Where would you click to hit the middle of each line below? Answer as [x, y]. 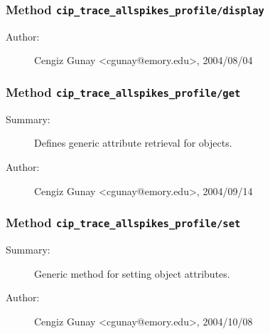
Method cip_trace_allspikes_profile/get [123, 92]
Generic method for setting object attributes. [132, 273]
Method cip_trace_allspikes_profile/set [123, 223]
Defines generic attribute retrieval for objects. [133, 143]
